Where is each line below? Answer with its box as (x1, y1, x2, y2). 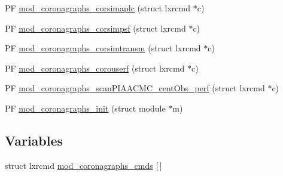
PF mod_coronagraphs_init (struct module (5, 101, 166, 114)
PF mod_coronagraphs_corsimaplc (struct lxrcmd (5, 2, 191, 14)
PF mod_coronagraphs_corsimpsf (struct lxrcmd (5, 21, 186, 34)
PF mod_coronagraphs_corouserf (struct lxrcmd (5, 61, 185, 74)
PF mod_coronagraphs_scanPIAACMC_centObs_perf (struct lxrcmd (5, 82, 265, 94)
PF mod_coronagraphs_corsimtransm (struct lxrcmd (5, 42, 201, 54)
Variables (5, 131, 63, 149)
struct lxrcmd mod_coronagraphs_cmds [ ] (5, 159, 162, 171)
